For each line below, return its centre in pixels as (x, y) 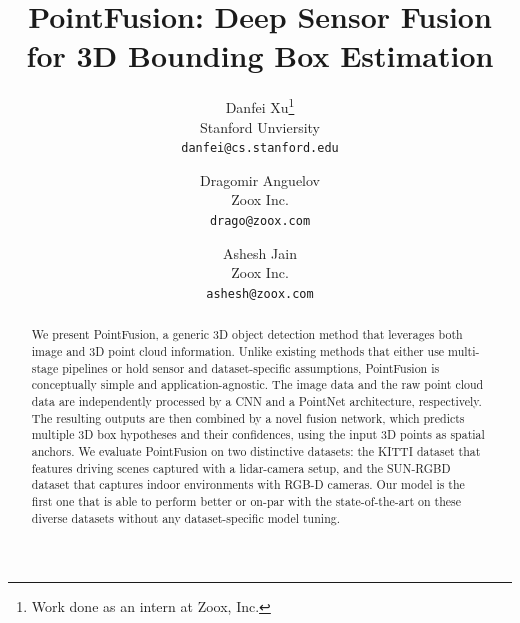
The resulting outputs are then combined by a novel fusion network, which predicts (248, 417)
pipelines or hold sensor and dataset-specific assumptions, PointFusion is (251, 367)
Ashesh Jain (260, 252)
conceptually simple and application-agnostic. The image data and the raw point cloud (257, 384)
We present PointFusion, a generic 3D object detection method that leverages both (247, 334)
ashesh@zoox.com (260, 293)
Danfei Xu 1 (260, 105)
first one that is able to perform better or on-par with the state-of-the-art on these (246, 500)
